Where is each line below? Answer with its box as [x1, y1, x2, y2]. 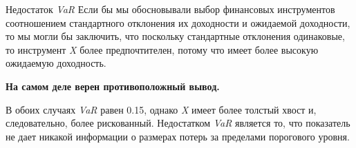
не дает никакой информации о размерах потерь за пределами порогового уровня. [6, 129, 350, 143]
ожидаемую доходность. [6, 56, 106, 70]
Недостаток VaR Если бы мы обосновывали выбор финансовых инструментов [6, 2, 335, 16]
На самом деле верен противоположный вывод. [6, 78, 220, 93]
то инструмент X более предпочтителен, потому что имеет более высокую [6, 42, 319, 56]
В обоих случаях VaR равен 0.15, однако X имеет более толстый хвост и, [6, 102, 317, 116]
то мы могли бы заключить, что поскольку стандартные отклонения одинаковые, [6, 29, 345, 43]
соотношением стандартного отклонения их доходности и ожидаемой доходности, [6, 15, 350, 30]
